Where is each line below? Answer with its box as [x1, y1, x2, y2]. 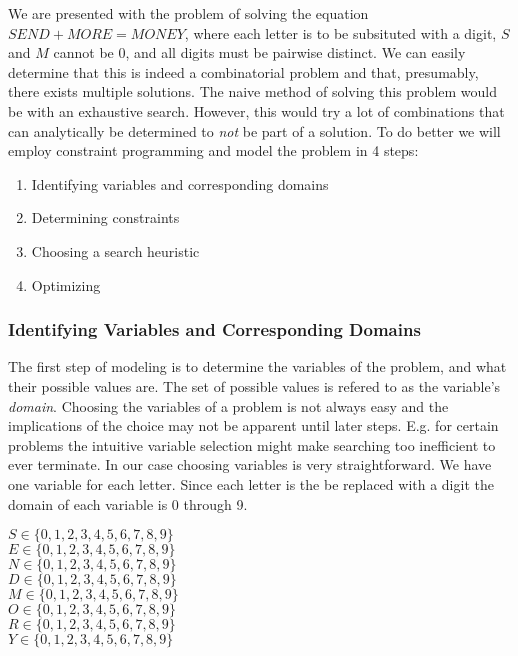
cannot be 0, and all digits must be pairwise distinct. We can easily [53, 42, 466, 63]
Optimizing [31, 274, 101, 295]
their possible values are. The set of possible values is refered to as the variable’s [8, 375, 501, 396]
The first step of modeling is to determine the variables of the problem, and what [8, 356, 507, 377]
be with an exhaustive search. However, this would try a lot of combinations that [8, 100, 505, 121]
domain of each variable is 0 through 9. [8, 493, 248, 514]
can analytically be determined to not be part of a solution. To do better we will [8, 120, 501, 141]
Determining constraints [31, 207, 180, 228]
